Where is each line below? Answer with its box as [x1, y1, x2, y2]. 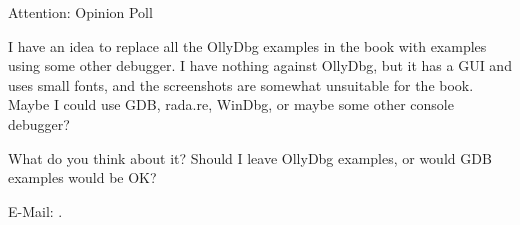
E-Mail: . [8, 200, 63, 221]
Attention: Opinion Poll [8, 2, 153, 22]
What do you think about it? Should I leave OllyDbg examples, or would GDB [8, 147, 492, 168]
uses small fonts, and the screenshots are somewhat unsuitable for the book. [8, 74, 474, 95]
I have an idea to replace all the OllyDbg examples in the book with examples [8, 35, 487, 56]
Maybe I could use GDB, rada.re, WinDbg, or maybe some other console [8, 94, 454, 115]
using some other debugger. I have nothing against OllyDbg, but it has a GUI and [8, 55, 512, 76]
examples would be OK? [8, 167, 157, 188]
